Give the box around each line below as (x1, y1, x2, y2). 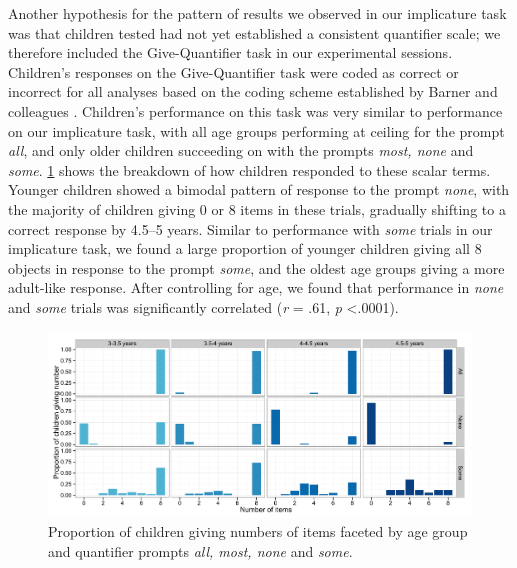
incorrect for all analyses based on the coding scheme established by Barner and (8, 81, 498, 102)
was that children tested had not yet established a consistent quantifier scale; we (8, 22, 501, 43)
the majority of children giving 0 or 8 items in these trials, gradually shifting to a (8, 198, 506, 219)
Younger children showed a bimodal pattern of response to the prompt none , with (8, 179, 510, 200)
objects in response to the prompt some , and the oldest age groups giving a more (8, 257, 505, 278)
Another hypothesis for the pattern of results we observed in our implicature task (8, 3, 507, 23)
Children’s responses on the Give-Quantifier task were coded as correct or (8, 61, 459, 82)
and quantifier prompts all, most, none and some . (48, 540, 353, 561)
